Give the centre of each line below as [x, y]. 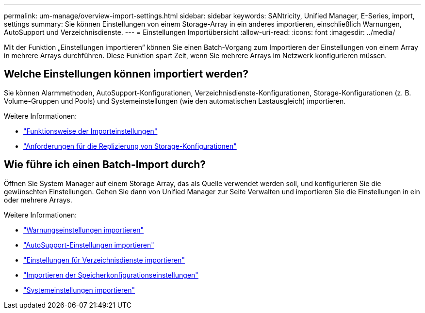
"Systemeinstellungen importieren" [79, 290]
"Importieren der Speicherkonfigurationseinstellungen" [111, 275]
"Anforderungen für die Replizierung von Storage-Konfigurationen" [130, 146]
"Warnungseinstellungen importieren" [84, 230]
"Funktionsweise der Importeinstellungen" [90, 131]
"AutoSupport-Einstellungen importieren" [89, 245]
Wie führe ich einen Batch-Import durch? [105, 165]
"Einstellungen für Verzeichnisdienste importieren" [104, 260]
